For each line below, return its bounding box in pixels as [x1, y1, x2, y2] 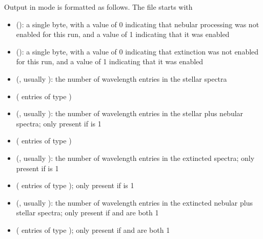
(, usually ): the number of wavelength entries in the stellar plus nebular [16, 108, 244, 119]
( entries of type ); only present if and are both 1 [16, 224, 170, 235]
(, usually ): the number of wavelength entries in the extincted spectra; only [16, 152, 255, 163]
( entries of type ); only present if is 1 [16, 180, 134, 191]
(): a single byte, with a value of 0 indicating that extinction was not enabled [16, 46, 259, 57]
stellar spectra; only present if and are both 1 [16, 207, 159, 218]
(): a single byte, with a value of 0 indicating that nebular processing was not [16, 19, 259, 29]
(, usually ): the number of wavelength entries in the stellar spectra [16, 73, 227, 84]
